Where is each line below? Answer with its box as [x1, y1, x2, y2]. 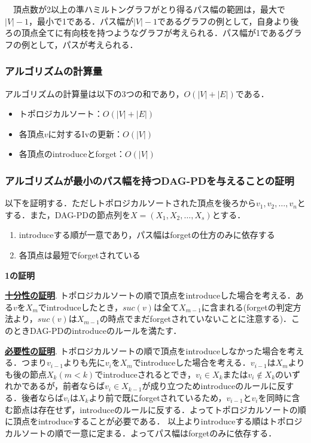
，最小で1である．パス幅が [29, 14, 133, 27]
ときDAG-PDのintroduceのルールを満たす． [13, 324, 182, 336]
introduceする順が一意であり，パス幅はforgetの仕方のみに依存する [19, 228, 275, 241]
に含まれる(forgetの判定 [201, 300, 293, 313]
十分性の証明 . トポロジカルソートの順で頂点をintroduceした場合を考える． [5, 289, 295, 302]
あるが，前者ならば [29, 379, 105, 392]
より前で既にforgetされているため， [89, 391, 227, 403]
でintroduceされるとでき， [94, 367, 196, 380]
